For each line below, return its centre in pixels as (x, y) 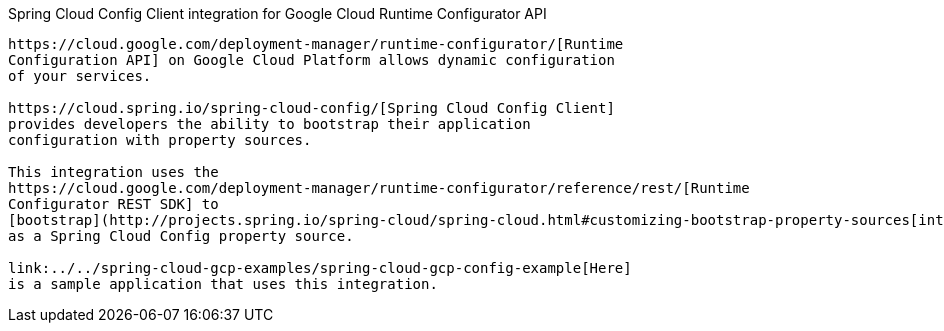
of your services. (80, 76)
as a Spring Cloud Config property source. (181, 236)
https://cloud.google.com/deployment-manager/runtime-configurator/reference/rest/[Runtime (379, 188)
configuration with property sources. (160, 140)
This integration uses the (113, 172)
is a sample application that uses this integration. (223, 284)
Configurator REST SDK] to (113, 204)
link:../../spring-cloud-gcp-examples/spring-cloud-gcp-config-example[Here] (320, 268)
